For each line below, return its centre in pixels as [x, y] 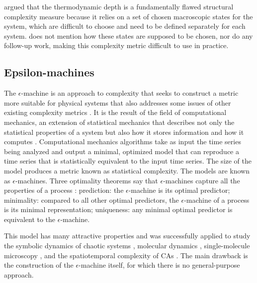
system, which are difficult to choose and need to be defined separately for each [125, 26]
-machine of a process [217, 199]
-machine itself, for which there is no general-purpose [159, 265]
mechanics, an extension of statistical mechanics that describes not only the [119, 122]
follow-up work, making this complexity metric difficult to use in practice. [116, 45]
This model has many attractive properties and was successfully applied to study [127, 236]
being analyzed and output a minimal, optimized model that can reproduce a [122, 151]
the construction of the [39, 265]
